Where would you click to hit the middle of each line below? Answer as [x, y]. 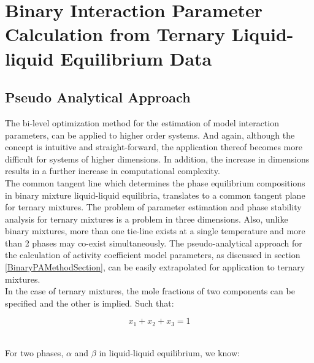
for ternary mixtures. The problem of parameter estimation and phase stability [153, 207]
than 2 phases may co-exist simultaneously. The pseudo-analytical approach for [154, 243]
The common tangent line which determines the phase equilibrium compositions [155, 182]
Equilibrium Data [136, 58]
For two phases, [34, 352]
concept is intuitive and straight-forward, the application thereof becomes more [154, 147]
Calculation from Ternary [115, 34]
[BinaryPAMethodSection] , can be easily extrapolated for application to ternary [155, 267]
